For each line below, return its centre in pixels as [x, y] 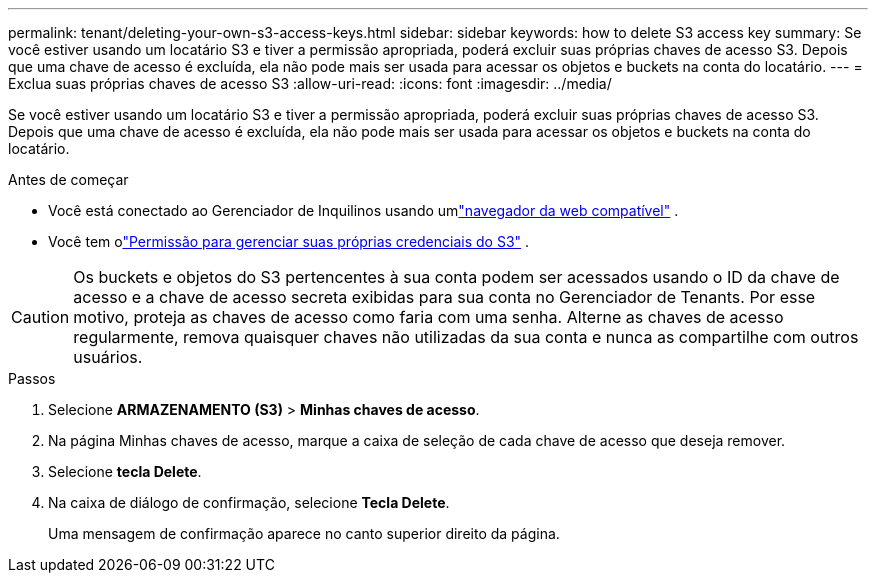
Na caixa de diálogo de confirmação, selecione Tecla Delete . [249, 502]
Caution [40, 317]
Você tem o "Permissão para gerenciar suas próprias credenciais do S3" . [289, 241]
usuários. [108, 357]
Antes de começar [68, 179]
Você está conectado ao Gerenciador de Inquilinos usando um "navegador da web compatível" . [363, 210]
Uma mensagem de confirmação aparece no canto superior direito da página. [304, 533]
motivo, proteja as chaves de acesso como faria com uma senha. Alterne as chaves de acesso [428, 317]
